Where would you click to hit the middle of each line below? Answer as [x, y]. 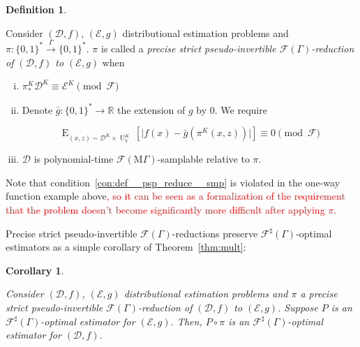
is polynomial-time [74, 159]
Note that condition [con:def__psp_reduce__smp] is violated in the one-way [173, 182]
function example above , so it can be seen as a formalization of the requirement [175, 196]
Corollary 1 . [35, 270]
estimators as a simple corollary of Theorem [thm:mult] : [126, 247]
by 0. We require [232, 109]
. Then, [186, 321]
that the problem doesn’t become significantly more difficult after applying [165, 210]
